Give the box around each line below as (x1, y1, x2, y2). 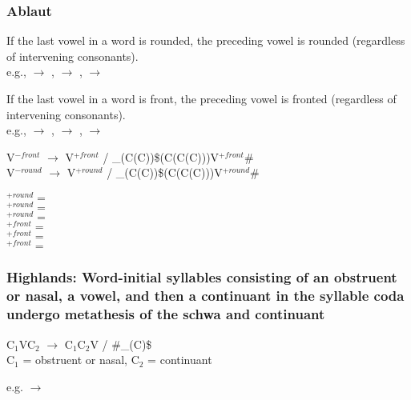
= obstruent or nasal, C (22, 351, 139, 368)
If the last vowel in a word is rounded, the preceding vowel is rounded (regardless (6, 32, 405, 49)
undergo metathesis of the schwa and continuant (6, 304, 325, 324)
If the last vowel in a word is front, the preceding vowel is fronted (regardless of (6, 90, 397, 106)
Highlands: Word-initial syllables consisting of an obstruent (6, 267, 397, 287)
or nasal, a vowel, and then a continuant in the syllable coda (6, 286, 405, 306)
